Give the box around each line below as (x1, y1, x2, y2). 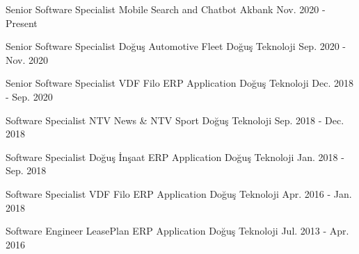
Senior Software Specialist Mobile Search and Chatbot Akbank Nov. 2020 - (6, 2, 326, 16)
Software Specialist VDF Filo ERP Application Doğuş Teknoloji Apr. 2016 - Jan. (6, 186, 352, 201)
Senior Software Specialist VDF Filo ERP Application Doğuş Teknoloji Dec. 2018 (6, 76, 354, 90)
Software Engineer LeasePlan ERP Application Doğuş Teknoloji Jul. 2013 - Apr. (6, 223, 349, 238)
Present (6, 15, 38, 30)
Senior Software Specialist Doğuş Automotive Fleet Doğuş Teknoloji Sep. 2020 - (6, 39, 346, 53)
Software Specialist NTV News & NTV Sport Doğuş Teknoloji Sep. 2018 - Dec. (6, 112, 344, 127)
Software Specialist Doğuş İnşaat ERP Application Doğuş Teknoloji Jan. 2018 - (6, 149, 344, 164)
